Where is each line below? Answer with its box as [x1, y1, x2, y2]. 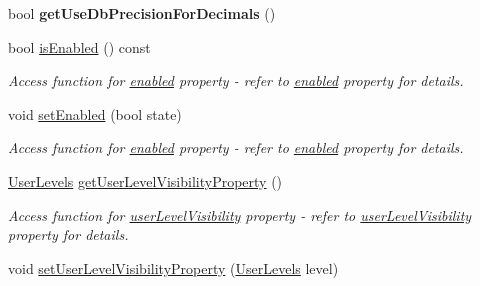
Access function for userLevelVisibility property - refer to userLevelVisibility [8, 204, 472, 225]
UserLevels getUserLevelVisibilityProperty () [8, 170, 283, 191]
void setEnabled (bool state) [8, 103, 182, 124]
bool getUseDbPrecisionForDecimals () [8, 3, 276, 23]
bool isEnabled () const [8, 36, 151, 57]
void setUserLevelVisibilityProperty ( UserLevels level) [8, 257, 339, 278]
